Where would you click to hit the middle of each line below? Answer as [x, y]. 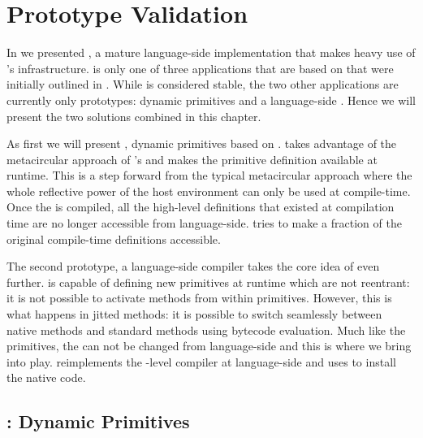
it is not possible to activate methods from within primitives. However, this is [199, 298]
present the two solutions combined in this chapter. [134, 116]
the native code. [46, 377]
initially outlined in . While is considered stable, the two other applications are [203, 84]
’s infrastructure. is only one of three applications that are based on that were [200, 68]
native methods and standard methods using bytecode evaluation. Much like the [206, 330]
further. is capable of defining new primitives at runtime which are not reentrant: [208, 282]
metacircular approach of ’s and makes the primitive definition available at [192, 159]
